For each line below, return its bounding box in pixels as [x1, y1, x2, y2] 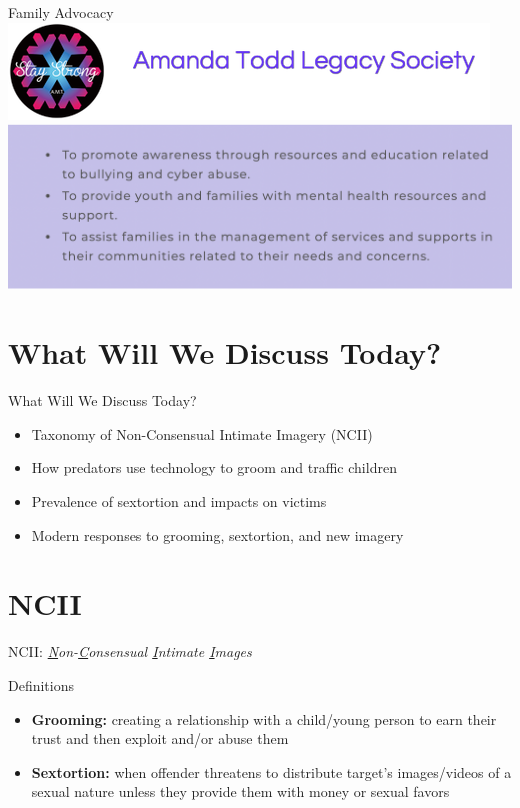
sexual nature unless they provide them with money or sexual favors [31, 781, 450, 802]
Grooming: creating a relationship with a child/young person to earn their [31, 708, 497, 729]
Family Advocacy [8, 2, 114, 22]
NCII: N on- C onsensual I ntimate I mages [8, 641, 252, 662]
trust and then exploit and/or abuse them [31, 728, 289, 749]
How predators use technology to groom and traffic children [31, 457, 397, 478]
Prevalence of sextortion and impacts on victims [31, 491, 327, 512]
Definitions [8, 674, 75, 695]
